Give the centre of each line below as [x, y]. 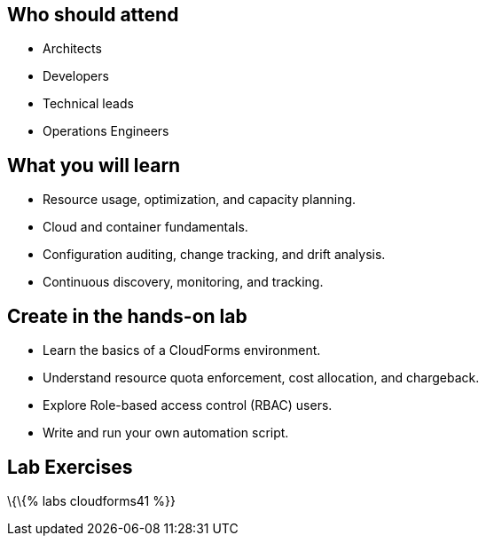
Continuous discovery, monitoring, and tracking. [183, 282]
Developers [76, 76]
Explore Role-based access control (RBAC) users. [188, 405]
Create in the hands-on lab [127, 316]
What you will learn [94, 165]
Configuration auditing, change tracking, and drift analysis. [214, 255]
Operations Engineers [106, 131]
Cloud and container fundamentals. [145, 227]
